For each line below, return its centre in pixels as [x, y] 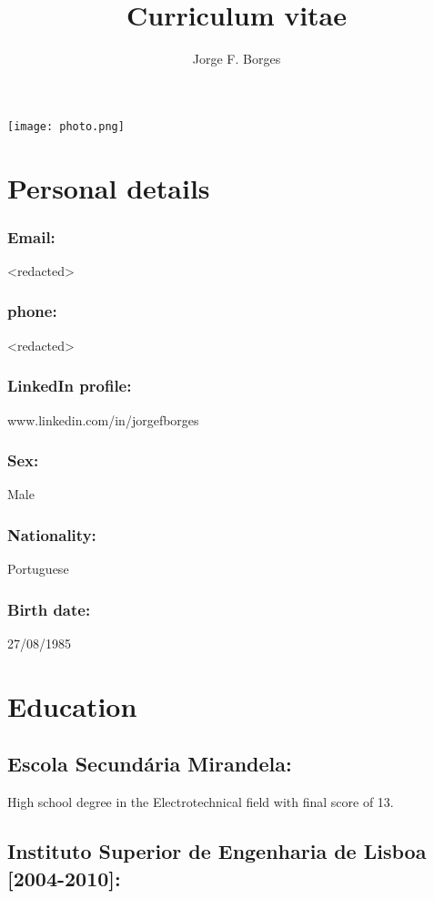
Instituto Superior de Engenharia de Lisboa [217, 851]
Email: [31, 236]
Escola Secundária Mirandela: [150, 764]
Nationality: [52, 534]
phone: [32, 311]
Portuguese [38, 569]
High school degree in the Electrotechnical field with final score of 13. [201, 802]
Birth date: [49, 609]
